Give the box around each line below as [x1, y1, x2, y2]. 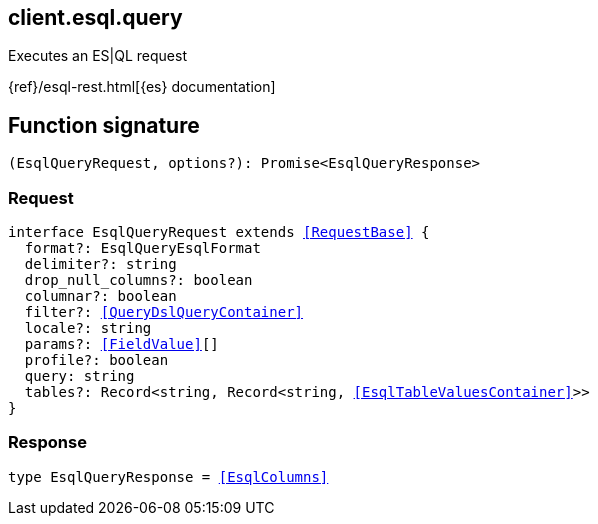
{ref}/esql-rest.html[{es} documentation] [8, 78, 276, 96]
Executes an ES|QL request [8, 47, 187, 65]
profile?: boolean [24, 352, 169, 369]
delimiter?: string [24, 256, 177, 273]
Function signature [8, 112, 200, 138]
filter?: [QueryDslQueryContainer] [24, 304, 304, 321]
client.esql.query [8, 5, 183, 30]
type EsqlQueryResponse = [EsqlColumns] [8, 468, 329, 485]
